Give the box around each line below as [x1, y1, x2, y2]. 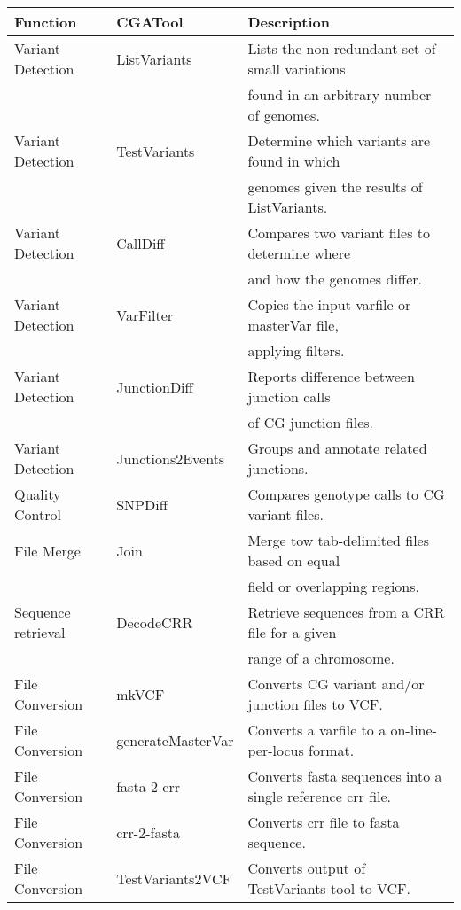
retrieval [14, 622, 66, 642]
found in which [247, 151, 340, 171]
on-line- [390, 719, 437, 740]
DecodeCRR [116, 611, 193, 633]
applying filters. [247, 340, 345, 361]
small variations [247, 58, 346, 79]
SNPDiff [116, 494, 168, 515]
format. [309, 740, 355, 760]
